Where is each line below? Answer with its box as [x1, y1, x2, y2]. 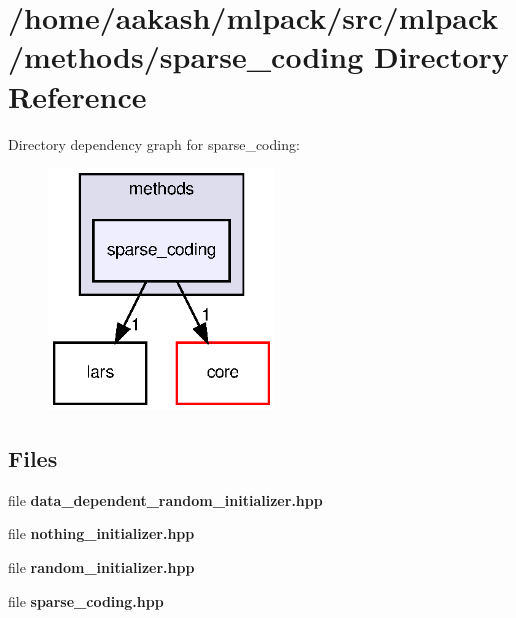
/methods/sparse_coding [8, 36, 364, 77]
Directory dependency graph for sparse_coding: [8, 133, 300, 154]
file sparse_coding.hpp [8, 590, 164, 611]
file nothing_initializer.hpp [8, 523, 195, 544]
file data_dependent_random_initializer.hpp [8, 489, 323, 510]
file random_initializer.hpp [8, 557, 195, 578]
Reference [8, 75, 147, 116]
